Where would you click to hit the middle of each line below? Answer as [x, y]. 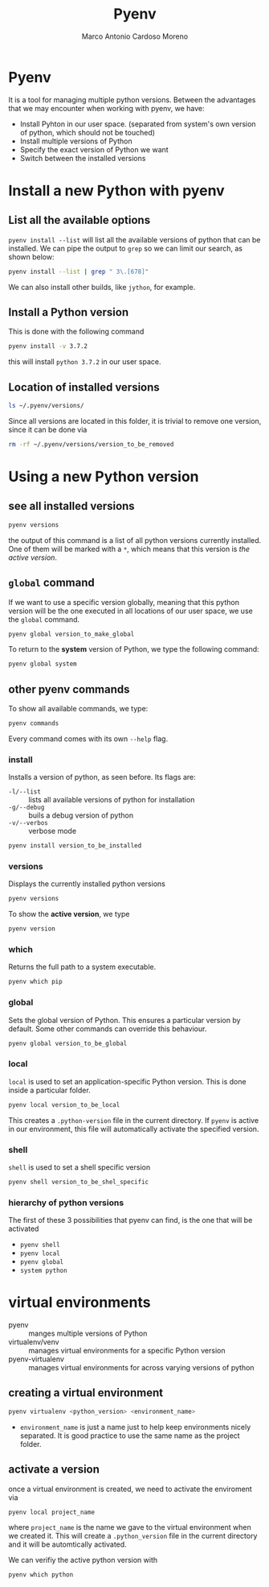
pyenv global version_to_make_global [71, 634]
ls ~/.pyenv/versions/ [46, 406]
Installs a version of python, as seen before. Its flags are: [102, 777]
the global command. [44, 619]
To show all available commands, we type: [78, 709]
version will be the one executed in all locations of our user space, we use [130, 611]
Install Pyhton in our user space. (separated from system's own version [138, 124]
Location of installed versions [84, 387]
